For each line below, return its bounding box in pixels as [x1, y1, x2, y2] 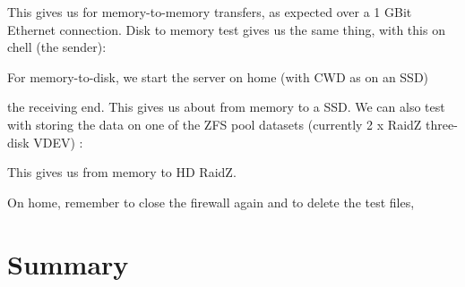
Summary [7, 245, 129, 282]
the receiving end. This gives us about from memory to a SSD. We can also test [7, 97, 445, 116]
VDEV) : [33, 132, 83, 151]
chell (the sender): [7, 38, 107, 56]
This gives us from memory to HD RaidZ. [7, 163, 237, 181]
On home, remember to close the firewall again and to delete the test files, [7, 192, 415, 211]
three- [426, 114, 458, 133]
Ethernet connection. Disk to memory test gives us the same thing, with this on [7, 20, 445, 38]
